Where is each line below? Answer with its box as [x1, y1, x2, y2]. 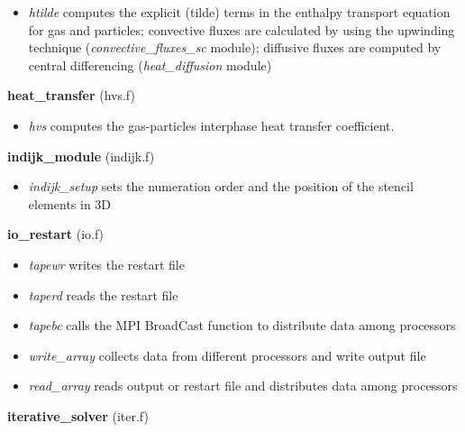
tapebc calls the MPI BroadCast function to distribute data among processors [28, 316, 456, 335]
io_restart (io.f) [7, 225, 105, 244]
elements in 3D [28, 194, 112, 213]
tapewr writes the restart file [28, 254, 185, 273]
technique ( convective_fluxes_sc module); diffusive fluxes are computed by [28, 38, 442, 57]
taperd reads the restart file [28, 285, 178, 304]
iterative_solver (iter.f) [7, 406, 149, 425]
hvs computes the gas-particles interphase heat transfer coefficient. [28, 115, 395, 134]
